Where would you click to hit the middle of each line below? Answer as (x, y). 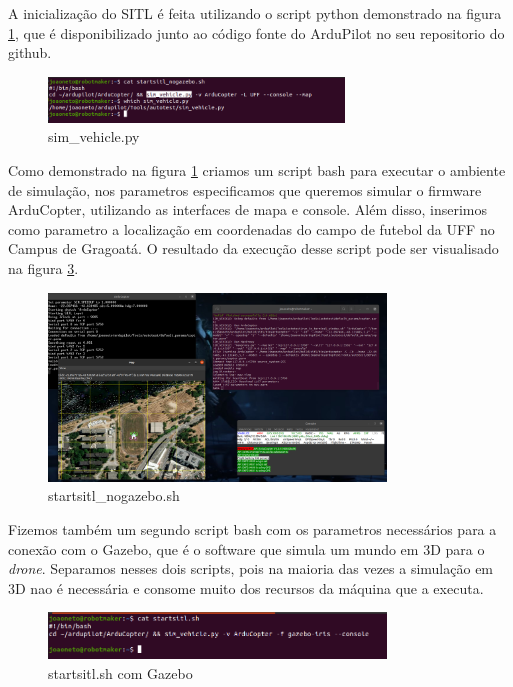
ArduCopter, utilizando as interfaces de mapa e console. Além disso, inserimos (247, 209)
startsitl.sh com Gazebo (120, 672)
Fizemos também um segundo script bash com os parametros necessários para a (252, 528)
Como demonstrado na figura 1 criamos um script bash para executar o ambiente (257, 170)
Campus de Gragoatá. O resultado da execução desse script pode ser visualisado (253, 248)
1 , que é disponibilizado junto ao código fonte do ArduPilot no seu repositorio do (256, 32)
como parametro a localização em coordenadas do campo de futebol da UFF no (251, 228)
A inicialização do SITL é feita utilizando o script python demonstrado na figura (255, 13)
